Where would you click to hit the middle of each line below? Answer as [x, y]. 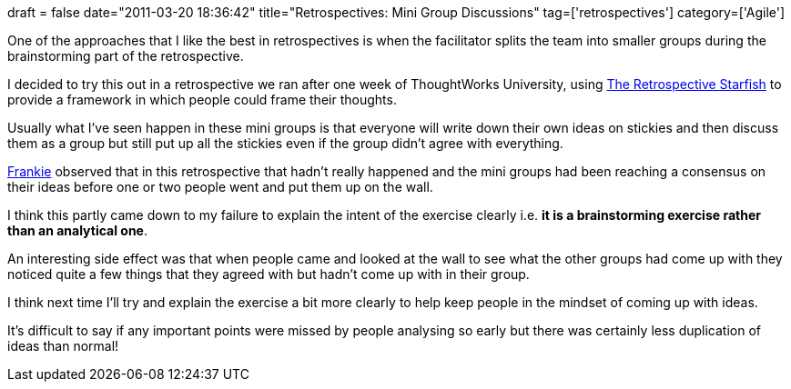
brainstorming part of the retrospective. [126, 56]
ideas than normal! [63, 346]
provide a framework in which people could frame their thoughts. [202, 100]
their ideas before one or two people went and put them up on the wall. [220, 187]
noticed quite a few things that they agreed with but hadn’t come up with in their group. [269, 274]
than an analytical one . [77, 230]
